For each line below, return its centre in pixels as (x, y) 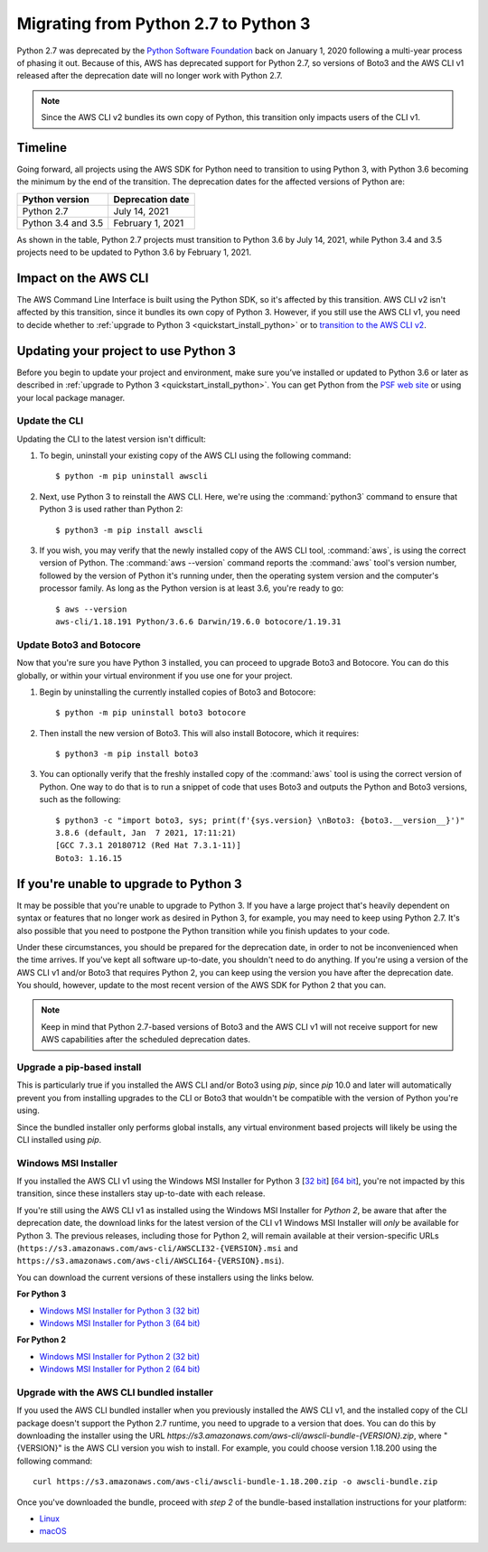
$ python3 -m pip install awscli (129, 530)
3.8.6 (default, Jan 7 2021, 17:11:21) (146, 833)
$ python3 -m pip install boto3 (127, 754)
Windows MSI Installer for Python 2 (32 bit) (120, 1356)
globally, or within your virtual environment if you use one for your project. (155, 675)
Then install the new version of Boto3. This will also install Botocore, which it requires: (199, 733)
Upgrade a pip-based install (79, 1068)
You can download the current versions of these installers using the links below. (165, 1277)
